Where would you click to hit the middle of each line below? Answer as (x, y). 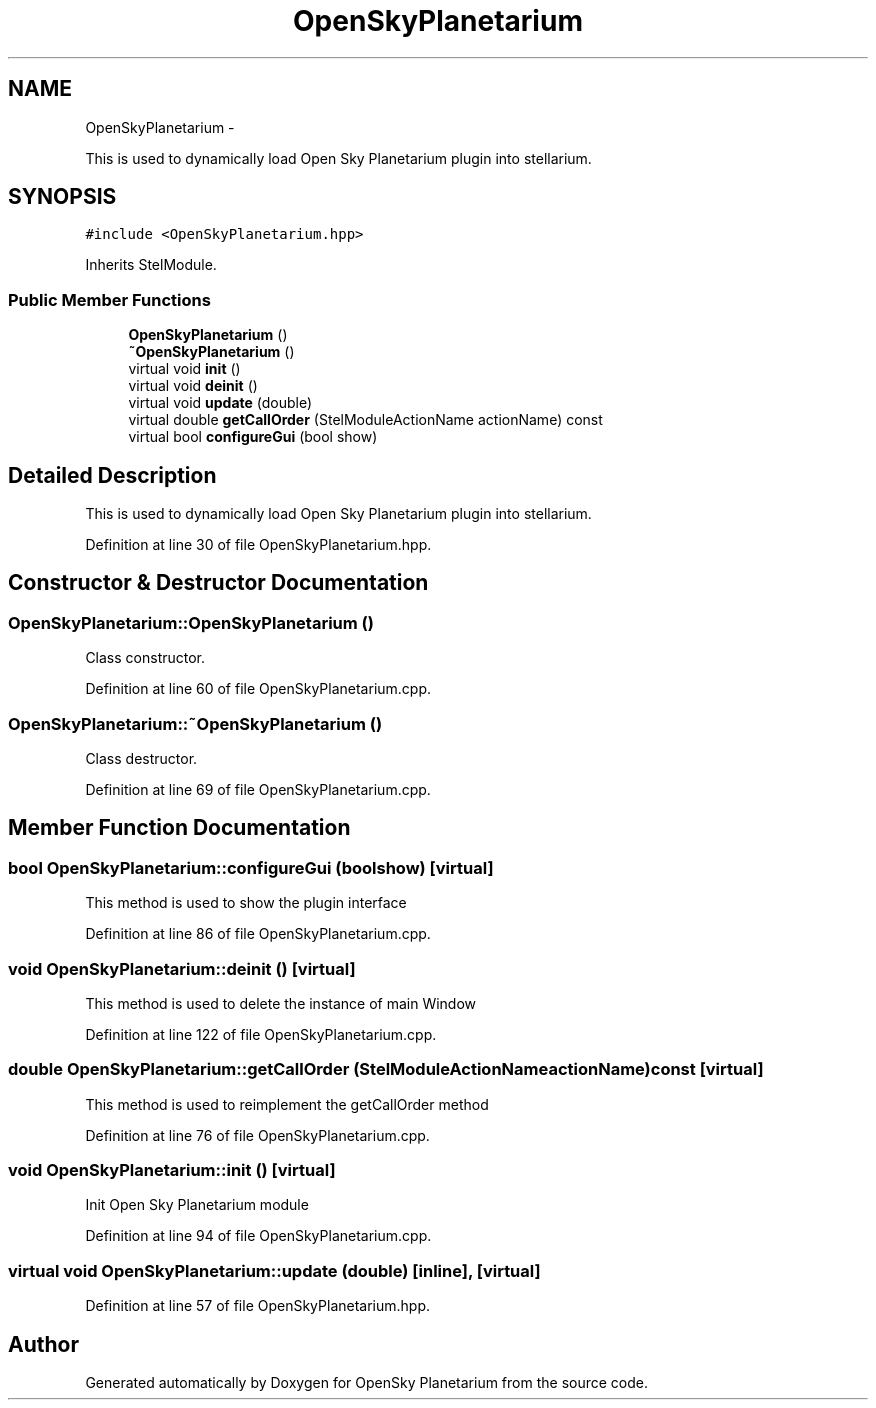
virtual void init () (184, 369)
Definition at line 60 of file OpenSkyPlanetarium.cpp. (258, 689)
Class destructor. (141, 758)
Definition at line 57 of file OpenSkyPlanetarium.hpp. (258, 1306)
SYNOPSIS (62, 197)
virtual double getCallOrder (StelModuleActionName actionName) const (365, 420)
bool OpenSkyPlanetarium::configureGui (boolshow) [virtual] (251, 867)
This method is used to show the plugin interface (246, 903)
